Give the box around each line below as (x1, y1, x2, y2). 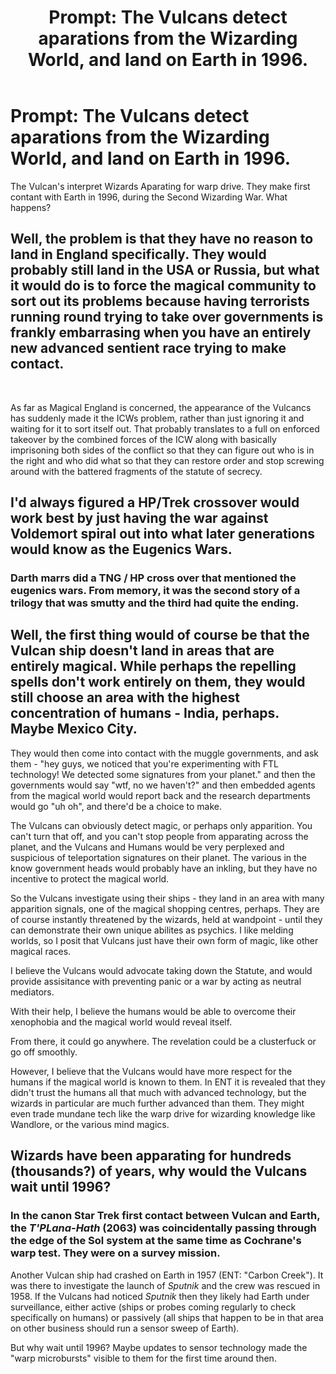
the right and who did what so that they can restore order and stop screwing (10, 454, 325, 466)
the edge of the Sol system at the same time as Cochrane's (10, 1234, 302, 1248)
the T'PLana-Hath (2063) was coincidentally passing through (10, 1221, 317, 1235)
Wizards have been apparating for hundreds (10, 1147, 292, 1165)
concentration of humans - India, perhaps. (10, 705, 280, 722)
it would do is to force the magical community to (10, 277, 317, 295)
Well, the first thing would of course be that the (10, 627, 310, 644)
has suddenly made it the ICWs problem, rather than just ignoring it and (10, 412, 305, 424)
